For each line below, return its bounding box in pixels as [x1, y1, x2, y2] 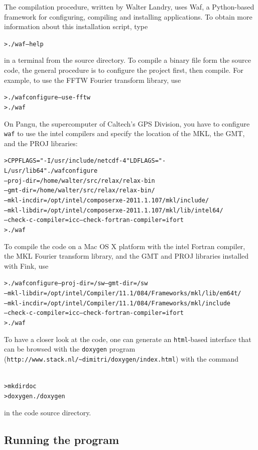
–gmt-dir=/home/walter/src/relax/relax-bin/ [4, 187, 155, 194]
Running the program [4, 431, 119, 447]
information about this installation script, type [4, 21, 148, 32]
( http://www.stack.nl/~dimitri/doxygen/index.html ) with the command [4, 354, 239, 364]
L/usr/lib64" [4, 167, 47, 175]
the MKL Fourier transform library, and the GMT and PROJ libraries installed [4, 251, 249, 261]
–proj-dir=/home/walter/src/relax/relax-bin [4, 177, 155, 184]
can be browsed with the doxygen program [4, 344, 136, 354]
